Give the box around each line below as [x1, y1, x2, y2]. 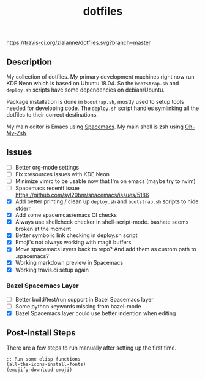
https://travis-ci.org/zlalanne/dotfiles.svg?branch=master [6, 39, 151, 47]
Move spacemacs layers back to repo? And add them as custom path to [15, 246, 197, 253]
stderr [15, 205, 31, 213]
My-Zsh [6, 130, 26, 136]
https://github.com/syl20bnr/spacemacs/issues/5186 [15, 192, 149, 199]
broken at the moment [15, 225, 72, 233]
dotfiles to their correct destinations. [6, 111, 98, 118]
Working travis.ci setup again [15, 266, 89, 273]
